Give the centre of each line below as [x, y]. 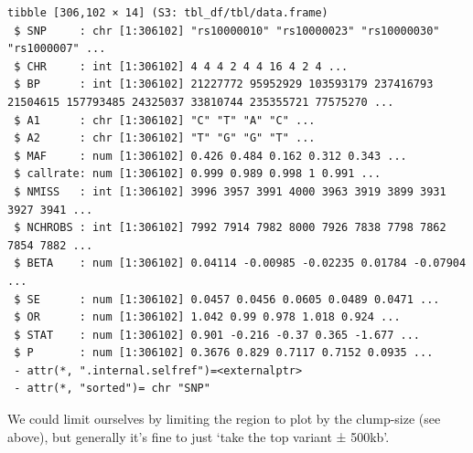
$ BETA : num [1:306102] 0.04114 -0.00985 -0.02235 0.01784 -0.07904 [240, 263]
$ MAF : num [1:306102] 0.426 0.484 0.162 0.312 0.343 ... [210, 156]
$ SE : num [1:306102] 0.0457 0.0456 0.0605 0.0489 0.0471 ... [227, 299]
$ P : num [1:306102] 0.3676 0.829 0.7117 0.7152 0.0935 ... [224, 353]
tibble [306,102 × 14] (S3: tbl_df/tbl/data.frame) [168, 13]
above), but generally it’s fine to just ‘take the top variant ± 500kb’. [199, 436]
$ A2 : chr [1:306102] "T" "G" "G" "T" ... [165, 138]
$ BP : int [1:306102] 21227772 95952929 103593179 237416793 [224, 84]
